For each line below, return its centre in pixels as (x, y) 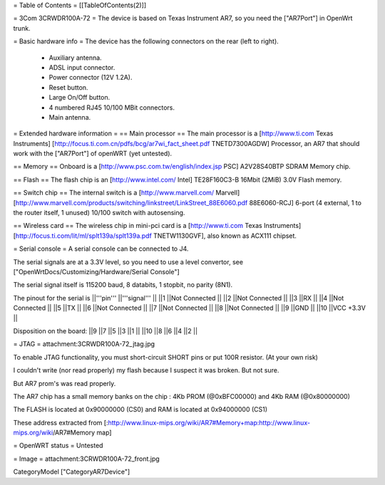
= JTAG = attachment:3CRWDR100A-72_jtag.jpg (84, 344)
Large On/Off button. (79, 98)
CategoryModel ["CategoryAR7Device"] (72, 472)
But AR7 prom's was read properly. (65, 383)
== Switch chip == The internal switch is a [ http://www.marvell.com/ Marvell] (127, 193)
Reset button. (68, 87)
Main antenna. (70, 117)
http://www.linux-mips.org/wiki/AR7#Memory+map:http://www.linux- (209, 422)
